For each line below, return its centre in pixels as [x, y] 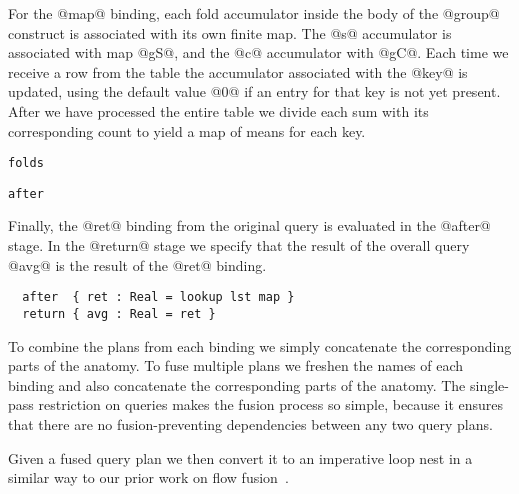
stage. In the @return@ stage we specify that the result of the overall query [239, 245]
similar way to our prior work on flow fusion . [148, 477]
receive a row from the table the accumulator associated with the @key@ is [238, 71]
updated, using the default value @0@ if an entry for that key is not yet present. [254, 91]
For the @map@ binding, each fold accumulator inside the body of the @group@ [254, 13]
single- [489, 384]
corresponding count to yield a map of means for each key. [187, 130]
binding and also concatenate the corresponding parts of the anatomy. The [237, 384]
